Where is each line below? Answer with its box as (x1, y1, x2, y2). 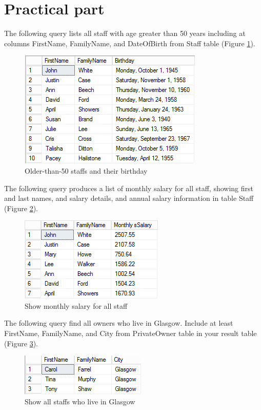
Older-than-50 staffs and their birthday (25, 165, 148, 176)
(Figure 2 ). (4, 202, 38, 213)
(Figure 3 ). (4, 338, 38, 348)
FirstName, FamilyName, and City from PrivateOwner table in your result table (4, 328, 257, 339)
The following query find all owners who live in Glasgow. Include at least (4, 318, 233, 328)
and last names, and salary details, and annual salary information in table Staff (4, 193, 254, 203)
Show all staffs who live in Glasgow (25, 396, 135, 406)
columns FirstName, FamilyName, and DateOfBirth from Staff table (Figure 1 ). (4, 38, 255, 48)
